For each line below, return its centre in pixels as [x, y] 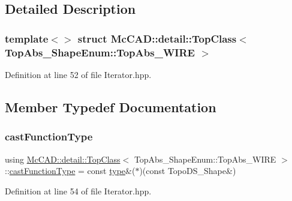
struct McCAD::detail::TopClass [157, 38]
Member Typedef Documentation [111, 106]
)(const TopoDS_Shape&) [188, 171]
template [27, 38]
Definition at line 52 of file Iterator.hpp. [78, 74]
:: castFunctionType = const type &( [70, 171]
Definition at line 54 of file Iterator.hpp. [78, 190]
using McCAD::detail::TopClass [63, 159]
